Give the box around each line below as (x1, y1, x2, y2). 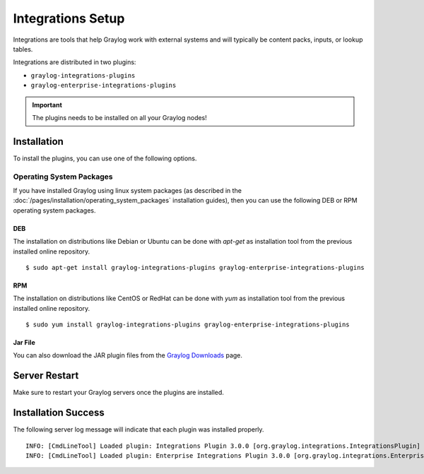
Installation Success (13, 407, 105, 419)
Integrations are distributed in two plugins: (13, 58, 136, 66)
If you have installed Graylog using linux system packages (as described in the (13, 186, 242, 194)
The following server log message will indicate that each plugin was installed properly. (13, 425, 264, 434)
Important (32, 100, 63, 109)
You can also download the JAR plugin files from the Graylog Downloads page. (13, 351, 243, 360)
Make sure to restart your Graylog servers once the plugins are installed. (13, 389, 224, 397)
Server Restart (13, 369, 79, 381)
